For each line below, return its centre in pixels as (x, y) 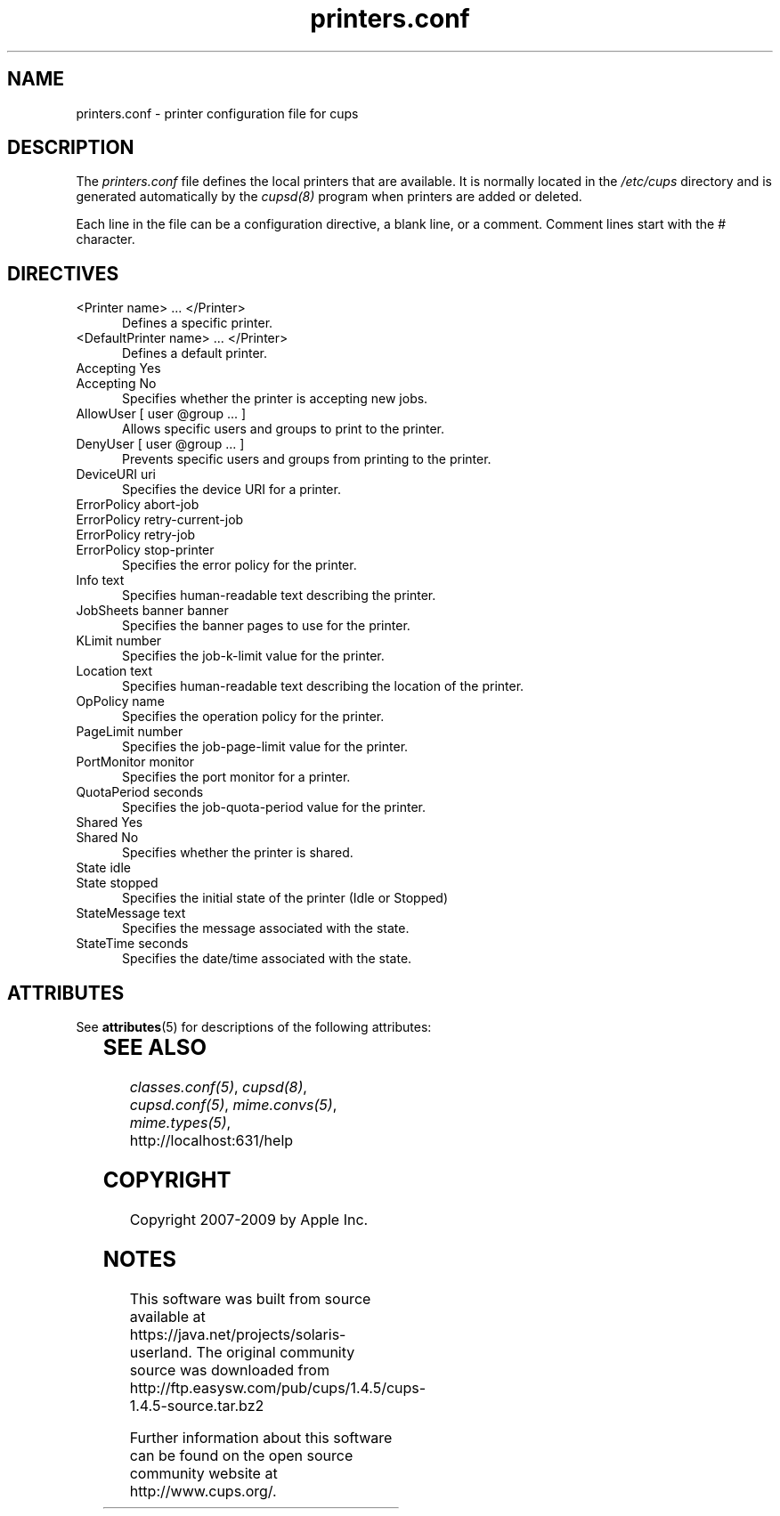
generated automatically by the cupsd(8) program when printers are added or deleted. (329, 197)
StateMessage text (131, 913)
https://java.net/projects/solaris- (238, 1334)
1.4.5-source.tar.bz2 (197, 1405)
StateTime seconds (132, 944)
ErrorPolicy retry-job (136, 535)
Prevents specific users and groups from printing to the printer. (307, 459)
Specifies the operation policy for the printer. (253, 717)
